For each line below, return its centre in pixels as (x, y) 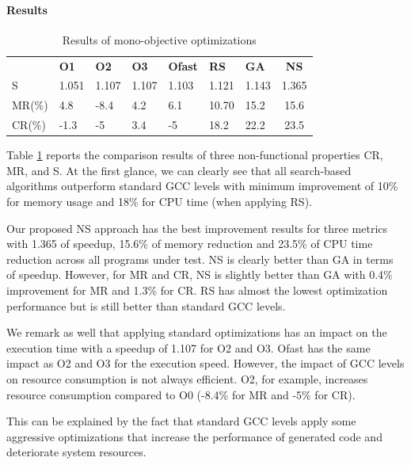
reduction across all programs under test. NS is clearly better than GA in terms (200, 259)
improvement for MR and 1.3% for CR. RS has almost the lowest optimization (197, 290)
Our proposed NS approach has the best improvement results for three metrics (197, 228)
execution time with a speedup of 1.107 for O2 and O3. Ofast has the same (188, 347)
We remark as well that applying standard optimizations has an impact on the (197, 332)
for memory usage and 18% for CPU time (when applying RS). (159, 202)
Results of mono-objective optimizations (159, 39)
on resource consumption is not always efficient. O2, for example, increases (187, 378)
